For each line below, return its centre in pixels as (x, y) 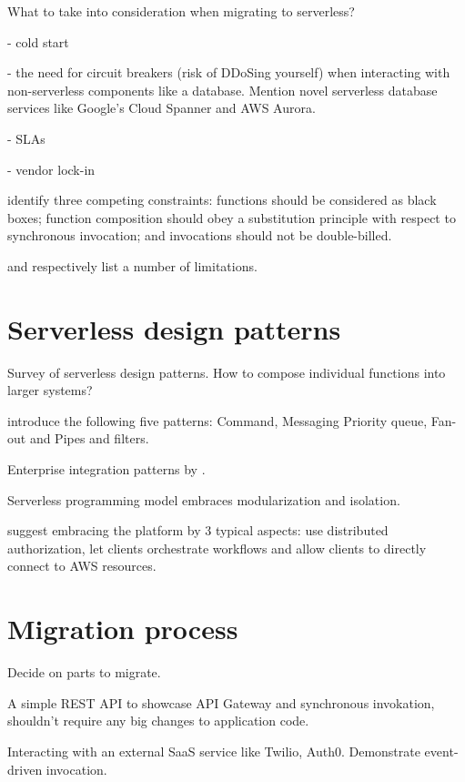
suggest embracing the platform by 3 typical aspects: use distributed (198, 530)
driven (25, 769)
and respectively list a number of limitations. (132, 265)
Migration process (123, 629)
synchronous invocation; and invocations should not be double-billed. (200, 235)
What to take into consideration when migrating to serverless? (181, 11)
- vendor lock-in (51, 169)
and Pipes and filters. (89, 438)
